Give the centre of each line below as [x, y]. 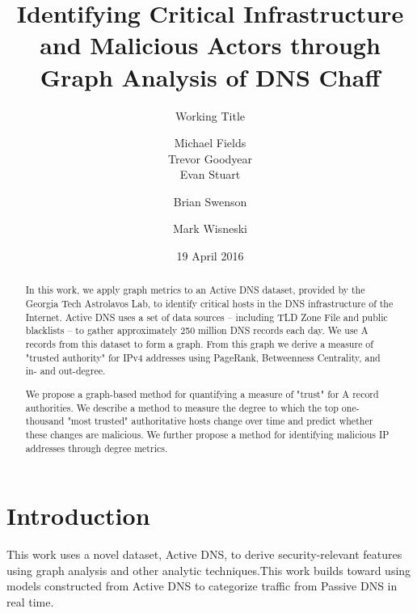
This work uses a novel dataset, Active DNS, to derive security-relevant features [204, 554]
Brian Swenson [210, 201]
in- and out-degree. [65, 371]
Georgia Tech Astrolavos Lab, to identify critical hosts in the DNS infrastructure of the [209, 304]
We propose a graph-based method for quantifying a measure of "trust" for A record [202, 393]
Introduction [78, 516]
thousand [45, 421]
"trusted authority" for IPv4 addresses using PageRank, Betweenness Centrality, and [203, 357]
